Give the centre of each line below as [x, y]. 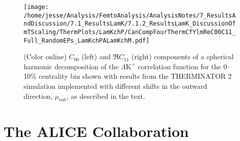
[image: [36, 7]
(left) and [96, 56]
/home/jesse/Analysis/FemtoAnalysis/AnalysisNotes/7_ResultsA [130, 15]
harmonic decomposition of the [71, 66]
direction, [38, 96]
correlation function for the [179, 66]
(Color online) [45, 56]
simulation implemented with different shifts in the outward [115, 86]
